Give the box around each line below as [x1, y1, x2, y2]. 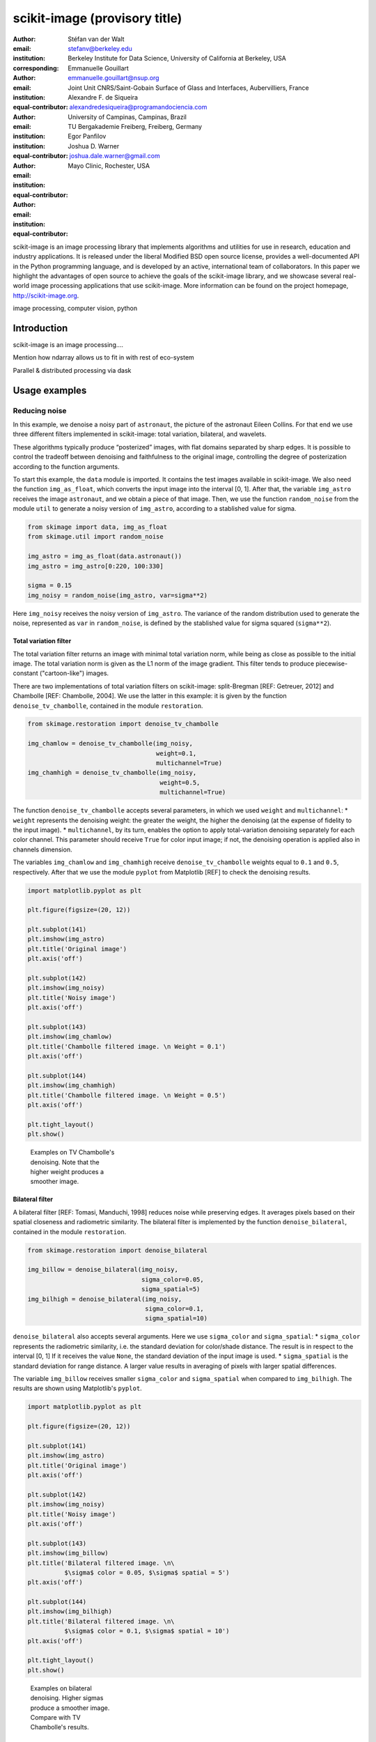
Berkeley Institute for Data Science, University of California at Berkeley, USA [68, 54, 287, 63]
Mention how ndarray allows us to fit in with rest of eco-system [13, 353, 194, 362]
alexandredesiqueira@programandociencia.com [69, 103, 207, 111]
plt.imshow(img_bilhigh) [27, 1608, 113, 1616]
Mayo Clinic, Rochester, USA [68, 161, 150, 170]
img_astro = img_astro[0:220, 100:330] [27, 562, 164, 570]
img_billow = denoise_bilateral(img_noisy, [27, 1265, 179, 1274]
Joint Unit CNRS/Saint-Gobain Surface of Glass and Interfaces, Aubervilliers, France [68, 84, 309, 92]
